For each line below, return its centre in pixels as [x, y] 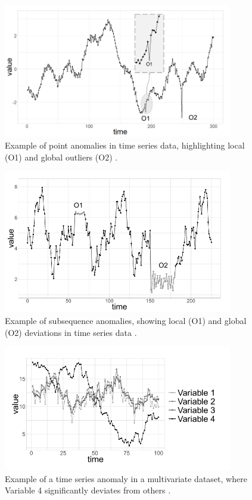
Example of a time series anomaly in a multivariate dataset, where [126, 478]
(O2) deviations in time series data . [71, 332]
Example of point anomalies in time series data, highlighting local [125, 145]
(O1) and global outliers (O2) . [61, 157]
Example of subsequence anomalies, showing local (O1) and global [126, 321]
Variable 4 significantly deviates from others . [88, 490]
